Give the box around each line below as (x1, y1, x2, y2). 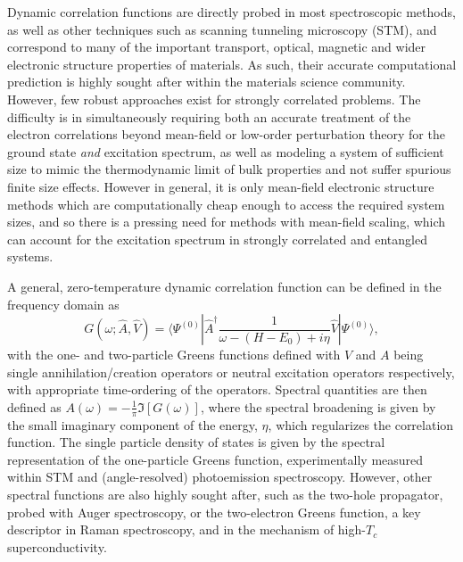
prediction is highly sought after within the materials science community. (7, 72, 406, 91)
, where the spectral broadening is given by (200, 397, 436, 416)
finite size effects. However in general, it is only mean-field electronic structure (7, 177, 434, 195)
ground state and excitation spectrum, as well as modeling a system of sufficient (7, 142, 444, 161)
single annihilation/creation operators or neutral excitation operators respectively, (7, 362, 455, 381)
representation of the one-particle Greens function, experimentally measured (7, 450, 424, 468)
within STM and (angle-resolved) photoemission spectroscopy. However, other (7, 467, 433, 486)
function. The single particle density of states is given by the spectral (7, 433, 385, 451)
